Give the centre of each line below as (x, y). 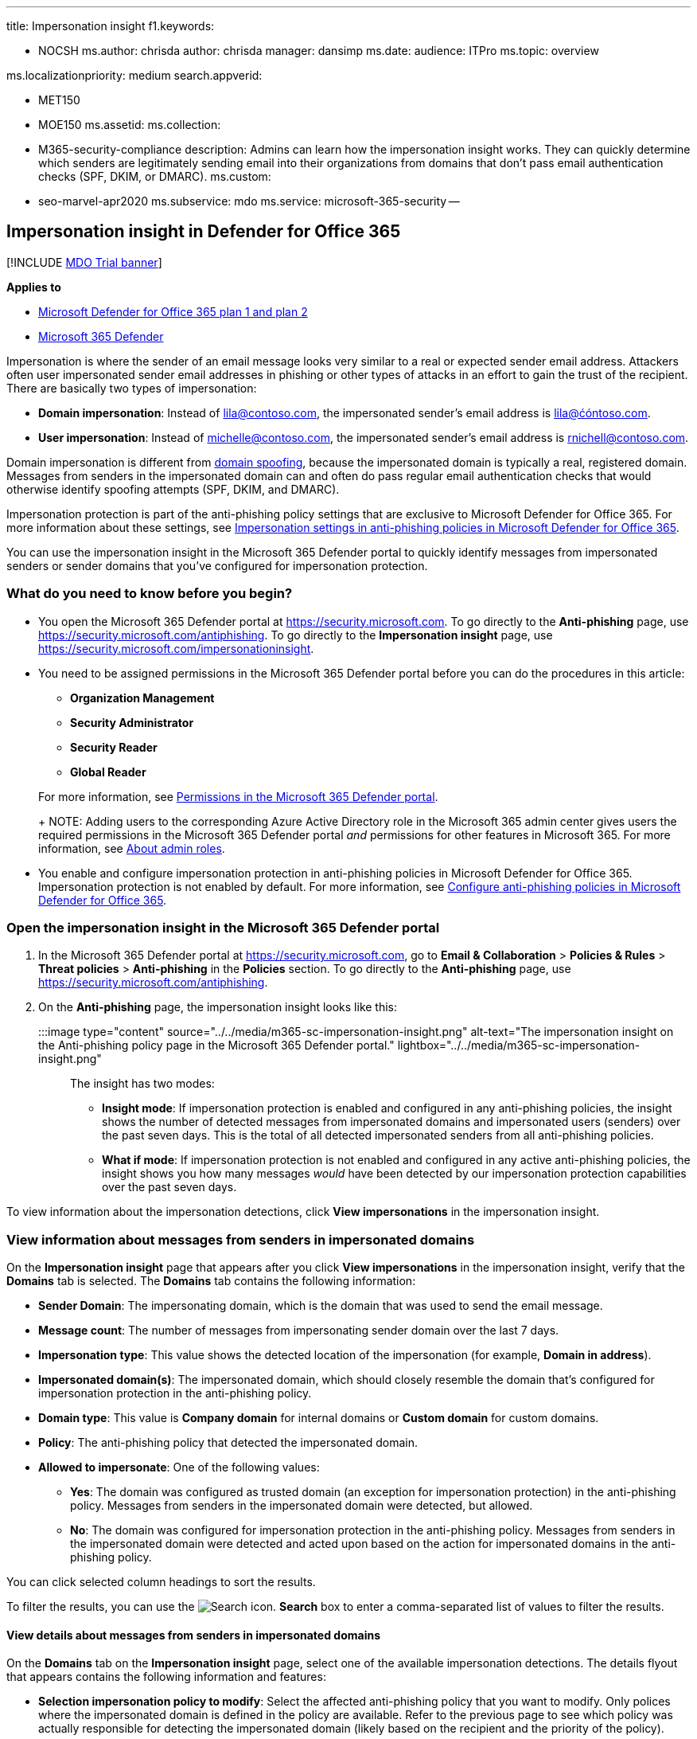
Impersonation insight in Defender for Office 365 (204, 232)
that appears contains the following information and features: (166, 1677)
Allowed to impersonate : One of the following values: (179, 1467)
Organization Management (142, 698)
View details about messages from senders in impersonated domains (194, 1635)
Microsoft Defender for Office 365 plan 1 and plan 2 (173, 311)
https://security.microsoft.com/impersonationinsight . (176, 648)
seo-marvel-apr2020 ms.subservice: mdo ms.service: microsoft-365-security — (249, 201)
